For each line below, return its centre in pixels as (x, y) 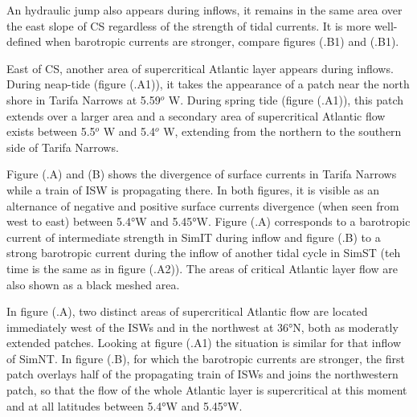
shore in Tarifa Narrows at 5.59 (84, 99)
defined (24, 41)
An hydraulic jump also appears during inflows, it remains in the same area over (204, 10)
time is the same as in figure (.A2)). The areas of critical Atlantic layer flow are (202, 268)
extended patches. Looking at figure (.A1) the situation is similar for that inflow (204, 343)
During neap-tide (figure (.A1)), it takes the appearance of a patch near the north (208, 84)
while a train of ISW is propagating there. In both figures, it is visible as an (193, 189)
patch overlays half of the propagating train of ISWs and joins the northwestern (202, 374)
